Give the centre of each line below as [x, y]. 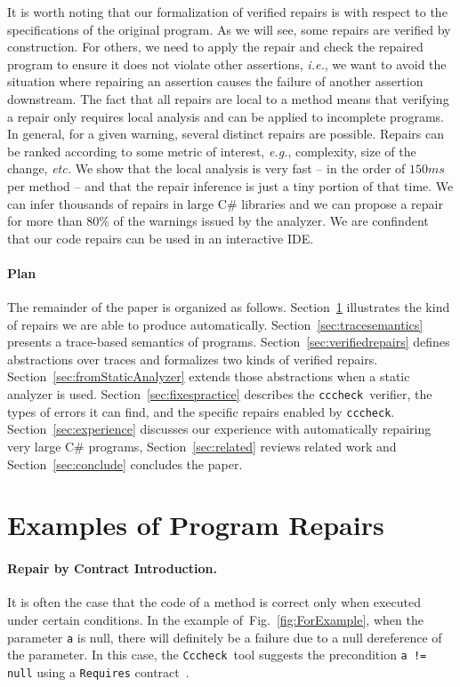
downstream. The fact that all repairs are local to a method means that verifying [228, 98]
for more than [45, 221]
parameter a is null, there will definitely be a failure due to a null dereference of [225, 637]
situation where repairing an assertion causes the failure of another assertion [215, 81]
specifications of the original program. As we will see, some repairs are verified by [229, 29]
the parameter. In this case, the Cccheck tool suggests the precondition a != [217, 655]
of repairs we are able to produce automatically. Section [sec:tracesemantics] [215, 324]
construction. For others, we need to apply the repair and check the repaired [215, 47]
